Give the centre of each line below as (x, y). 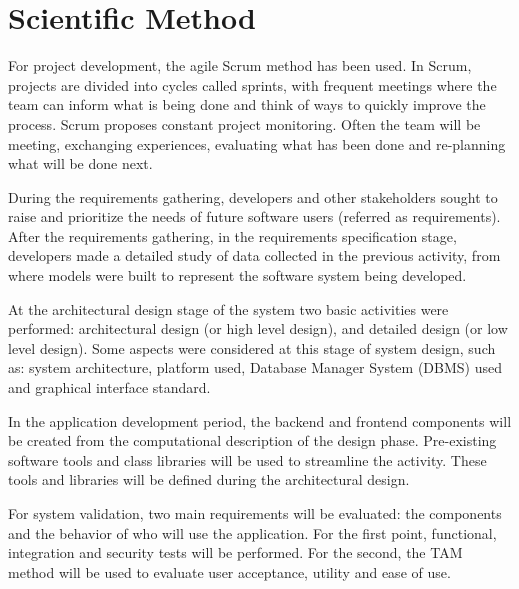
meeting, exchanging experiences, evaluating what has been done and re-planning (257, 143)
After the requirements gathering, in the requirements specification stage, (232, 235)
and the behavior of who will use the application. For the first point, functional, (252, 532)
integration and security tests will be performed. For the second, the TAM (235, 552)
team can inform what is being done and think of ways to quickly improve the (247, 104)
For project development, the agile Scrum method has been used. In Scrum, (240, 65)
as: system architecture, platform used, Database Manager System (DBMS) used (255, 367)
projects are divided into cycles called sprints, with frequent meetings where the (252, 84)
